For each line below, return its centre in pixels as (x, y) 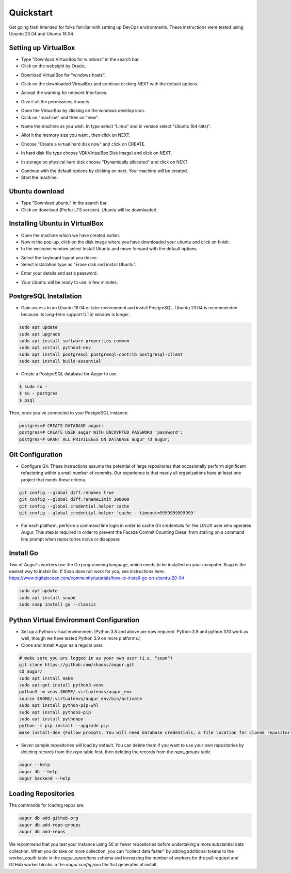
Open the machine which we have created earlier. (71, 235)
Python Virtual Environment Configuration (74, 620)
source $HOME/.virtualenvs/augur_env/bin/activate (81, 698)
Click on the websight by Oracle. (54, 66)
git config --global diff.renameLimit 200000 (74, 500)
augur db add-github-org (49, 818)
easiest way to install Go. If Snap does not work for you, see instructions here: (87, 571)
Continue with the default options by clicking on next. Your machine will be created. (105, 171)
